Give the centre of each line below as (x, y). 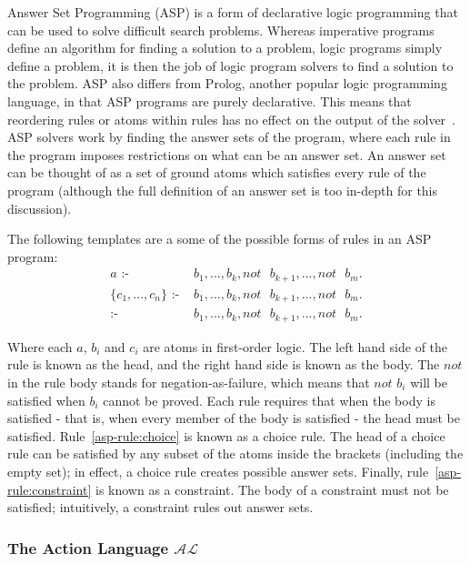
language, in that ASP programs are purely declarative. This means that (210, 101)
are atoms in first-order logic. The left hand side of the (295, 346)
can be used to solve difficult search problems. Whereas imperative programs (221, 30)
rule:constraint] (50, 489)
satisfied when (46, 400)
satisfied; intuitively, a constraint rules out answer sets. (160, 507)
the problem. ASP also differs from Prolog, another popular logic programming (227, 83)
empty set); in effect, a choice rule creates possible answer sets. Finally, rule (218, 471)
